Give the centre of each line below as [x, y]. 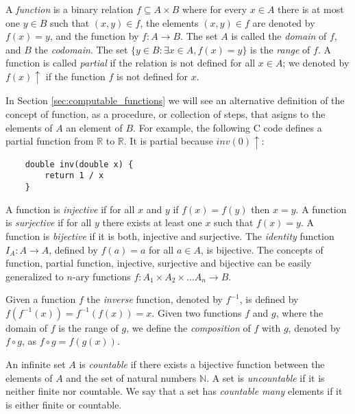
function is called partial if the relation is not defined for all [131, 63]
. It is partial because [168, 141]
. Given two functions [197, 312]
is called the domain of [279, 36]
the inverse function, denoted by [155, 299]
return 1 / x [74, 176]
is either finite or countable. [64, 404]
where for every [215, 9]
